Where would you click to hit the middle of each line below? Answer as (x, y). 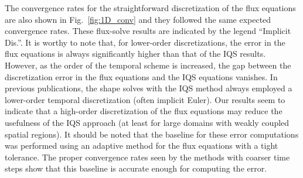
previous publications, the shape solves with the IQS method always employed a (149, 88)
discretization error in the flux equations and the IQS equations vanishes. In (141, 76)
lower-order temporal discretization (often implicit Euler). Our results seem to (145, 99)
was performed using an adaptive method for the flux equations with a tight (142, 146)
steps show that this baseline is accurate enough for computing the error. (136, 168)
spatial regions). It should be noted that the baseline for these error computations (152, 134)
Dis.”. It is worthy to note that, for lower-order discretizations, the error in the (145, 42)
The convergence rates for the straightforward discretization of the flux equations (150, 8)
